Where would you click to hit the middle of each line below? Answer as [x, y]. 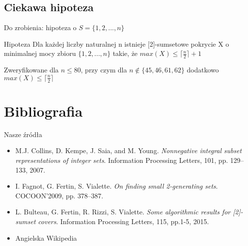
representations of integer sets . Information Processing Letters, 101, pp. [122, 160]
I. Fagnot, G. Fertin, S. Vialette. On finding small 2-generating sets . [116, 186]
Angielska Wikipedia [46, 237]
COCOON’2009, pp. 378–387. [59, 195]
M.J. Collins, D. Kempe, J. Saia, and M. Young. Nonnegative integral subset [128, 150]
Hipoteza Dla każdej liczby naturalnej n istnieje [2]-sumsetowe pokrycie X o [116, 44]
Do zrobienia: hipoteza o [40, 27]
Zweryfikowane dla [31, 70]
